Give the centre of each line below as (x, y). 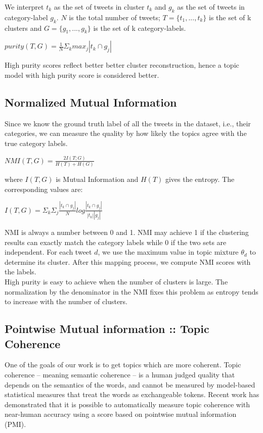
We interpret (24, 7)
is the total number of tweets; (115, 17)
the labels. (20, 272)
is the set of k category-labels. (140, 28)
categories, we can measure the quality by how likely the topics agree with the (126, 133)
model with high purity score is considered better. (82, 75)
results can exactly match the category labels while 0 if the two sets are (116, 242)
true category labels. (36, 143)
